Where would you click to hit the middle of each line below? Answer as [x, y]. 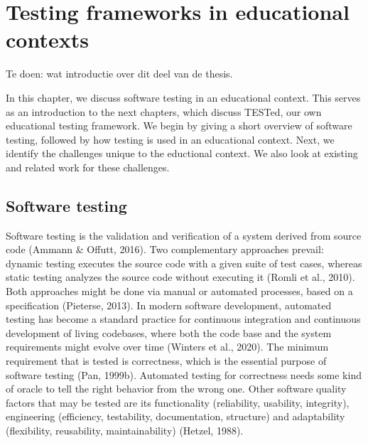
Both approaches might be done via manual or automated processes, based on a [179, 291]
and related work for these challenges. [88, 167]
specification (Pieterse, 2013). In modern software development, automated [169, 305]
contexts [47, 39]
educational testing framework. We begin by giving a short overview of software [179, 126]
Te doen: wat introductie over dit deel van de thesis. [119, 74]
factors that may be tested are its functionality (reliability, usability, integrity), [178, 402]
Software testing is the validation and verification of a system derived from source [184, 235]
